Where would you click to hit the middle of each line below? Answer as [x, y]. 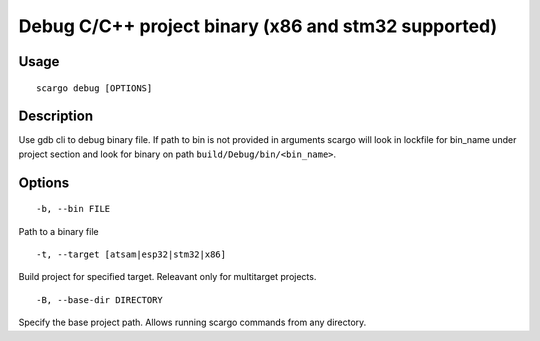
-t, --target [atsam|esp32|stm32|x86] [131, 254]
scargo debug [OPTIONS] [94, 88]
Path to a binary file [58, 231]
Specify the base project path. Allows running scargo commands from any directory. [192, 322]
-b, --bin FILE [73, 209]
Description [56, 116]
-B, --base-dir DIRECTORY [100, 299]
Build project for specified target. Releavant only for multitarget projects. [167, 277]
